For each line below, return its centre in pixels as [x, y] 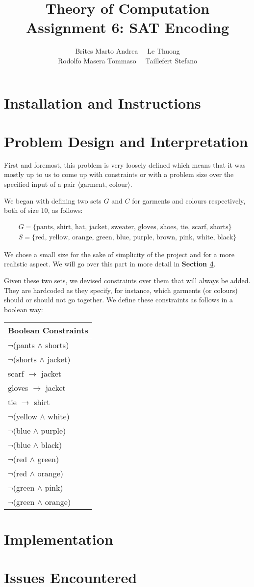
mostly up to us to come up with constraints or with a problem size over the [119, 174]
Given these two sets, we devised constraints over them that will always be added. [127, 280]
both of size [21, 210]
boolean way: [24, 309]
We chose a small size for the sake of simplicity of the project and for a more [119, 254]
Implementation [59, 539]
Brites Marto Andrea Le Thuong [127, 51]
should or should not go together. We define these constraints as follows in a [118, 300]
